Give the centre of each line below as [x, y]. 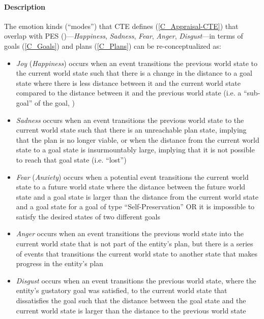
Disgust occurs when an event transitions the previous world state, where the [136, 280]
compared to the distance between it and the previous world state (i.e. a [129, 93]
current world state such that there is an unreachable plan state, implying [131, 130]
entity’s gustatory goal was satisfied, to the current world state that [122, 290]
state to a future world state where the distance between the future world [131, 187]
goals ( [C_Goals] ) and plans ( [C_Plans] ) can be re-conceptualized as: [113, 45]
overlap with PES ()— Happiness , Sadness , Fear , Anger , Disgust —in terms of [124, 36]
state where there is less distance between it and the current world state [128, 83]
